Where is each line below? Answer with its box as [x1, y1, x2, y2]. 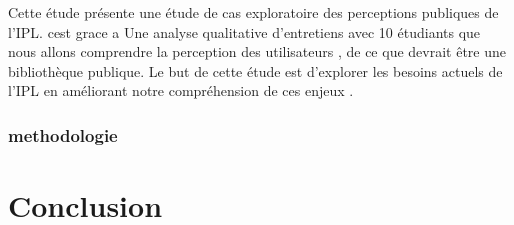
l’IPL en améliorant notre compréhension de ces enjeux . [8, 80, 354, 101]
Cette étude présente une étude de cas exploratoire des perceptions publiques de [8, 2, 499, 22]
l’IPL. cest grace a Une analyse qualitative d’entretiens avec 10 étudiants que [8, 21, 481, 42]
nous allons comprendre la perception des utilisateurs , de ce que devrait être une [8, 41, 506, 62]
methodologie [8, 122, 118, 147]
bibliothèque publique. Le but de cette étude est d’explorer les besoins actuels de [8, 60, 503, 81]
